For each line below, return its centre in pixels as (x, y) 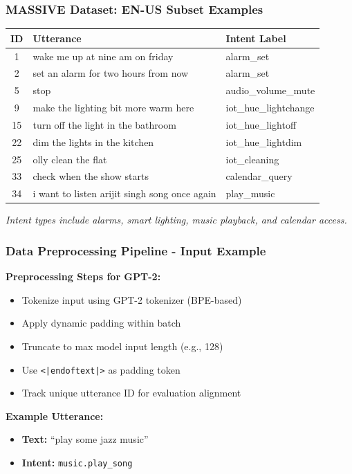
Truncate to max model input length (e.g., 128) (122, 346)
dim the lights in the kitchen (93, 142)
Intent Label (256, 38)
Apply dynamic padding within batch (101, 323)
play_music (250, 193)
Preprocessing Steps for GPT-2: (83, 276)
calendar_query (259, 176)
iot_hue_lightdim (264, 142)
